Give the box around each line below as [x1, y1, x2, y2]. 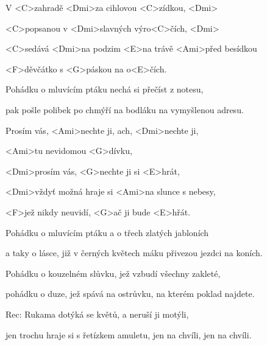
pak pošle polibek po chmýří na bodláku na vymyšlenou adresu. [5, 103, 244, 116]
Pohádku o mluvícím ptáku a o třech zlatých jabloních [5, 226, 209, 239]
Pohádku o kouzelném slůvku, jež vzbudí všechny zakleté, [5, 267, 221, 279]
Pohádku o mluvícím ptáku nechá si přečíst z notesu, [5, 83, 204, 96]
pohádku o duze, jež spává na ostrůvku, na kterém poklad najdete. [5, 287, 255, 300]
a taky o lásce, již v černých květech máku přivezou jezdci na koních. [5, 246, 263, 259]
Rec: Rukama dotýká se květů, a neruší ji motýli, [5, 307, 189, 320]
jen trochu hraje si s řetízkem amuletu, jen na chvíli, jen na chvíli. [5, 328, 252, 341]
